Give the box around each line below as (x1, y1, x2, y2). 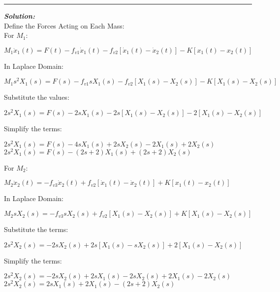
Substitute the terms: (4, 224, 68, 234)
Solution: (4, 11, 35, 21)
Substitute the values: (4, 92, 69, 102)
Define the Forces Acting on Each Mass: (4, 20, 124, 30)
